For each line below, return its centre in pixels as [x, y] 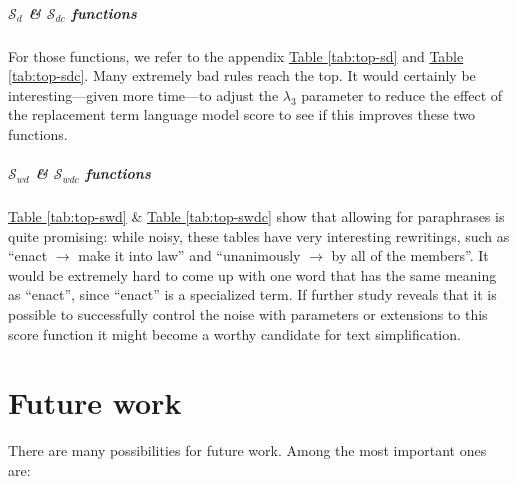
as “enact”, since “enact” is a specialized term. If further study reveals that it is [252, 294]
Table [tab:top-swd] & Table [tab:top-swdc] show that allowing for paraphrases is [256, 216]
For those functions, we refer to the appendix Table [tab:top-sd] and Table [236, 55]
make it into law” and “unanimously [189, 255]
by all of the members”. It [410, 255]
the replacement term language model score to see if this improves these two [242, 114]
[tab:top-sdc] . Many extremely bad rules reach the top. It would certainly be [242, 75]
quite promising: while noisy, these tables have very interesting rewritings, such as [259, 235]
